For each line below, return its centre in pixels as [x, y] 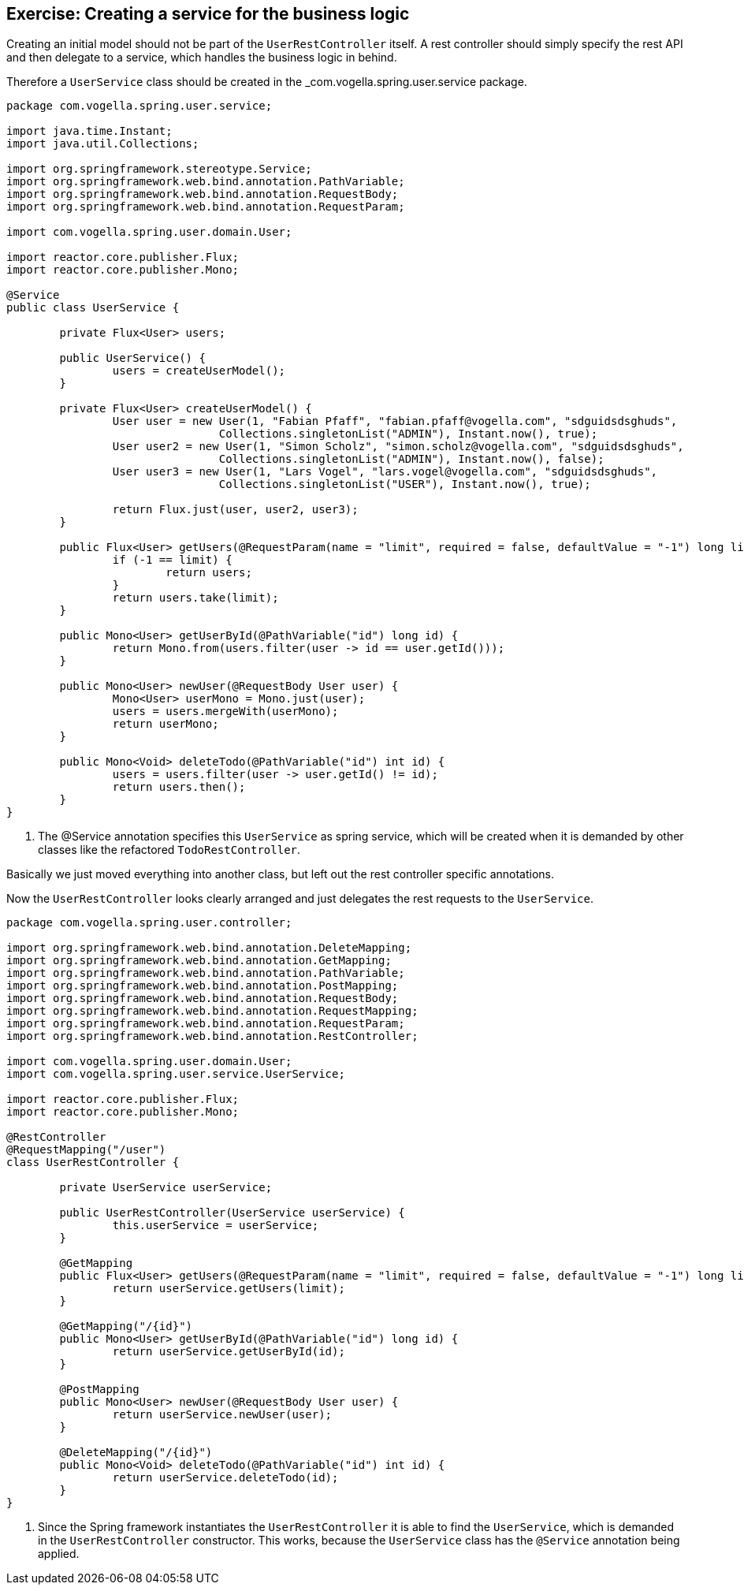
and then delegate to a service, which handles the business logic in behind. [202, 58]
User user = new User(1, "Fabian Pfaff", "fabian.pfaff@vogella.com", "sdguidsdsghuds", [395, 421]
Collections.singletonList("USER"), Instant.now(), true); [405, 484]
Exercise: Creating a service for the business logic [208, 14]
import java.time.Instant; [89, 131]
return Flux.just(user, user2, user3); [235, 510]
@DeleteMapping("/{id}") [136, 1453]
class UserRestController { [93, 1163]
